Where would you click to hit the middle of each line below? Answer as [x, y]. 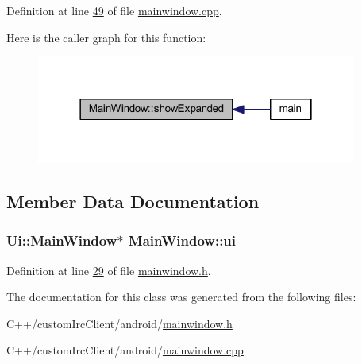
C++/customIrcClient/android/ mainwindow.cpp [125, 350]
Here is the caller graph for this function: [106, 37]
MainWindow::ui [182, 240]
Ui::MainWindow [62, 240]
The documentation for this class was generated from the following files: [181, 297]
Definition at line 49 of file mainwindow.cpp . [114, 10]
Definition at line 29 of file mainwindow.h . [109, 270]
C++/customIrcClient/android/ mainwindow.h [119, 323]
